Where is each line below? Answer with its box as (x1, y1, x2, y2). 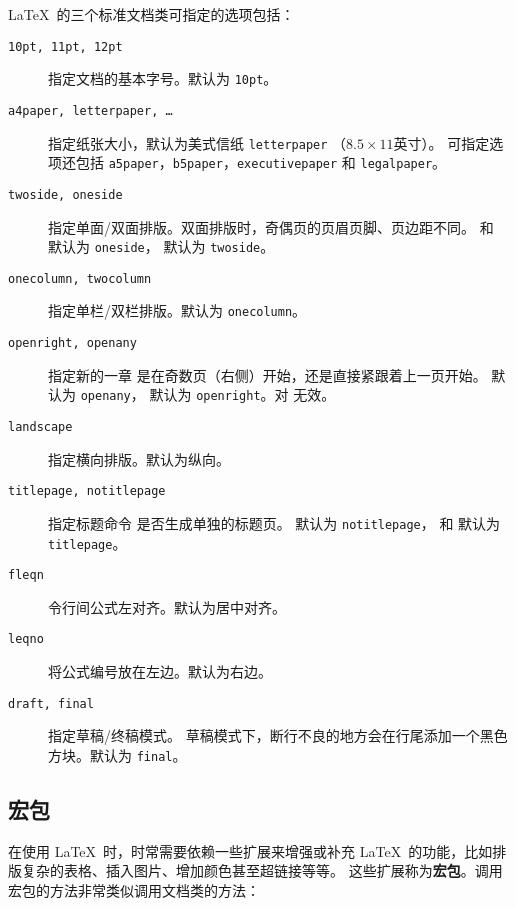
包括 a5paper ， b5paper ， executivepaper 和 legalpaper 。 (75, 152, 447, 173)
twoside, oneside (8, 187, 123, 202)
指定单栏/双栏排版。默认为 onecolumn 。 (48, 300, 307, 321)
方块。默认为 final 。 (48, 744, 187, 765)
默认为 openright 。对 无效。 (149, 384, 336, 405)
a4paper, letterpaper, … (8, 103, 173, 118)
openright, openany (8, 336, 137, 351)
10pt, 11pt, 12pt (8, 39, 123, 54)
